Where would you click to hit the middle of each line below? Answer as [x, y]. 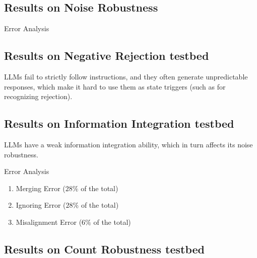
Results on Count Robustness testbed [104, 249]
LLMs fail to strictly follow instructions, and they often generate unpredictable [126, 76]
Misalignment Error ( [49, 222]
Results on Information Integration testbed [119, 123]
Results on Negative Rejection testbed [107, 56]
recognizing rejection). [38, 96]
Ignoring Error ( [41, 205]
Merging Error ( [41, 188]
